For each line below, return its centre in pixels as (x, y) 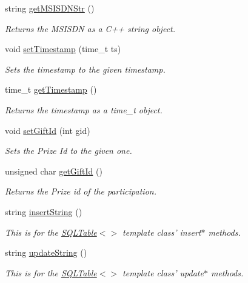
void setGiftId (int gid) (48, 130)
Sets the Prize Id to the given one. (69, 151)
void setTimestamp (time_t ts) (63, 49)
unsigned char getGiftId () (54, 171)
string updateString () (46, 252)
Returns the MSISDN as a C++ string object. (90, 28)
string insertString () (44, 211)
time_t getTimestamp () (51, 89)
